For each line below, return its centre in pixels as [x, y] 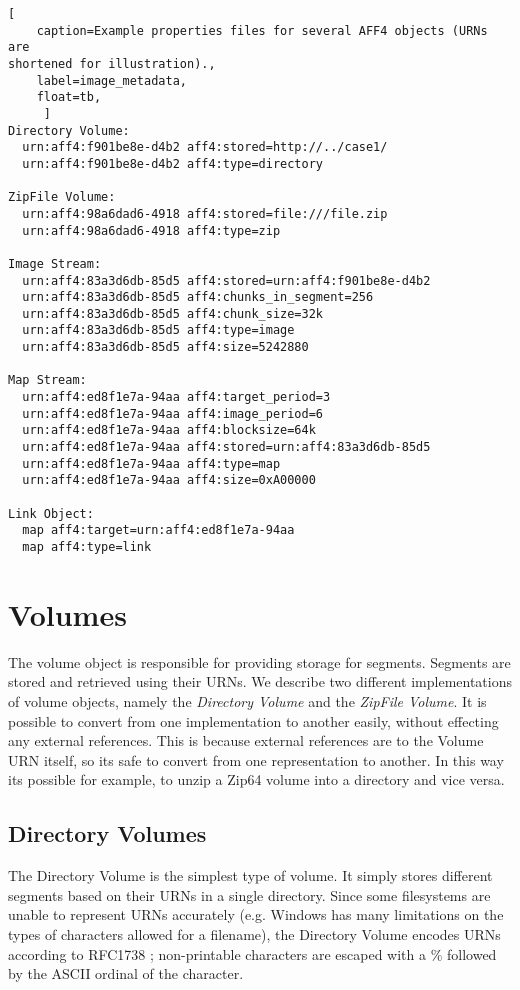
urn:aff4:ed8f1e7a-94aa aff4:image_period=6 [172, 413]
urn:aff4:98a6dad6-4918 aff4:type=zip [151, 230]
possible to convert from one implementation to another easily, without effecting [253, 720]
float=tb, [69, 97]
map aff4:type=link [87, 547]
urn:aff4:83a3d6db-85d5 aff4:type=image [158, 330]
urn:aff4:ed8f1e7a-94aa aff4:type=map [151, 463]
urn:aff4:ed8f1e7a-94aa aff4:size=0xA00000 [169, 480]
